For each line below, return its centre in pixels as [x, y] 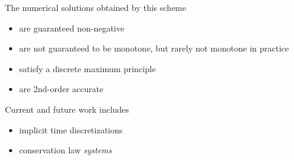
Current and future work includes [67, 109]
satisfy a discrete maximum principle [87, 68]
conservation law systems [65, 150]
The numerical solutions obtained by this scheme [95, 7]
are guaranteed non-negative [72, 28]
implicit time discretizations [71, 129]
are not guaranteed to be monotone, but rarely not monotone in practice [154, 48]
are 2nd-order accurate [61, 89]
